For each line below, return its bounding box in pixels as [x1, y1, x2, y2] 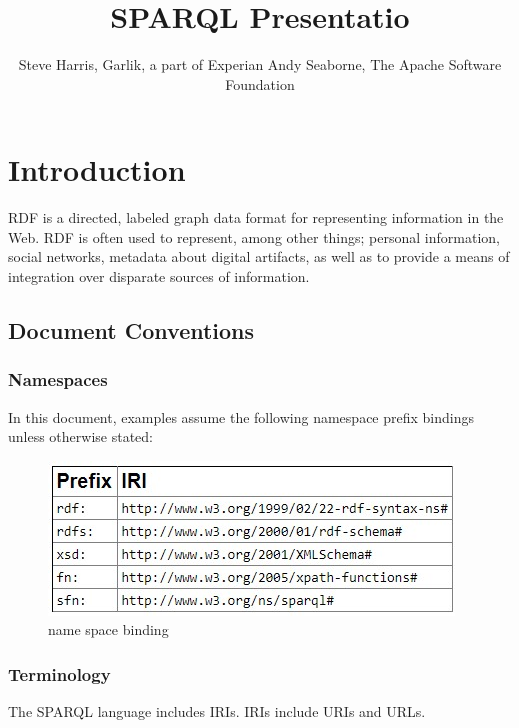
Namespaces [8, 367, 108, 392]
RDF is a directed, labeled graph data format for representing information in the [8, 207, 504, 228]
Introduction [8, 149, 186, 190]
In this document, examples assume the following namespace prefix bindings [8, 406, 474, 427]
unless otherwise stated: [8, 426, 153, 447]
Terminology [8, 661, 111, 686]
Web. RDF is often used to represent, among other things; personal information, [8, 226, 500, 247]
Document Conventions [8, 315, 255, 346]
